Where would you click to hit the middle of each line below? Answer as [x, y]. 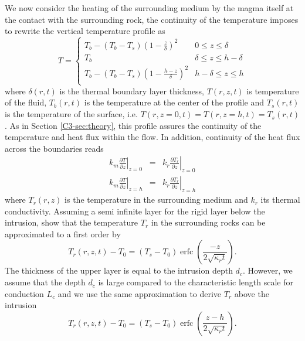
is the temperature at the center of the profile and [174, 102]
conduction [24, 293]
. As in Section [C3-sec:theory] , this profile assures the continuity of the [133, 125]
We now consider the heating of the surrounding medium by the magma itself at [149, 8]
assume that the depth [45, 282]
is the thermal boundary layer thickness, [132, 91]
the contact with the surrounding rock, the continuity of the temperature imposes [152, 19]
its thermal [280, 200]
